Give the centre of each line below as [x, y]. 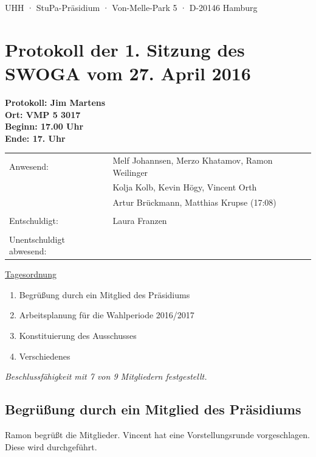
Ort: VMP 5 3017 [43, 114]
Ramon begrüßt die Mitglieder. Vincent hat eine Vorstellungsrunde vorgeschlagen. [157, 434]
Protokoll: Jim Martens [55, 102]
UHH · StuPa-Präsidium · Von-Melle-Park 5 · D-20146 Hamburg [131, 7]
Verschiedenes [45, 356]
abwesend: [28, 251]
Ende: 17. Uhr [35, 138]
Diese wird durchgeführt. [51, 446]
